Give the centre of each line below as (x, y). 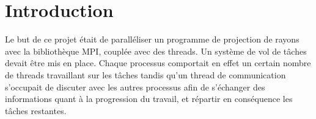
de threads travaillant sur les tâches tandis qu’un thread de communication (145, 74)
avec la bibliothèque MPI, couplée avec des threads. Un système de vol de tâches (156, 51)
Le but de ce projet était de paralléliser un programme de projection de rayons (152, 39)
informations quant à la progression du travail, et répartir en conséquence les (149, 99)
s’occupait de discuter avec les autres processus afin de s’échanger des (135, 87)
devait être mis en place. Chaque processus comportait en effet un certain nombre (158, 63)
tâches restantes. (36, 110)
